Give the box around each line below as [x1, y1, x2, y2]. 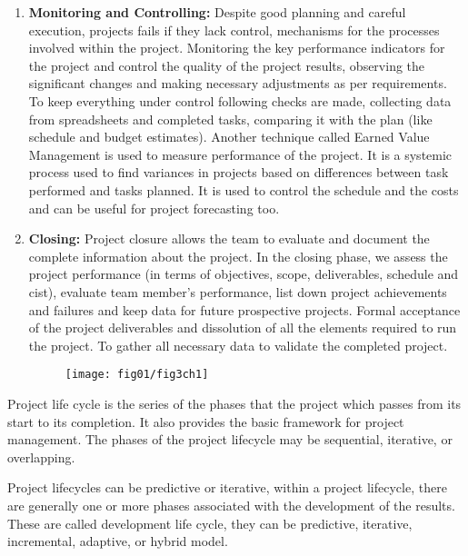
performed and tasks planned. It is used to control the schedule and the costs [28, 180, 459, 199]
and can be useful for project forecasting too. [28, 198, 280, 217]
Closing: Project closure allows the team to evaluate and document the [28, 229, 430, 248]
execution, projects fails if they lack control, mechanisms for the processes [28, 20, 440, 39]
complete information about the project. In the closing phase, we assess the [28, 246, 448, 265]
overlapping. [7, 447, 75, 466]
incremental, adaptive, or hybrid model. [7, 531, 228, 551]
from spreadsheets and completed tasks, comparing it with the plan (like [28, 109, 433, 128]
